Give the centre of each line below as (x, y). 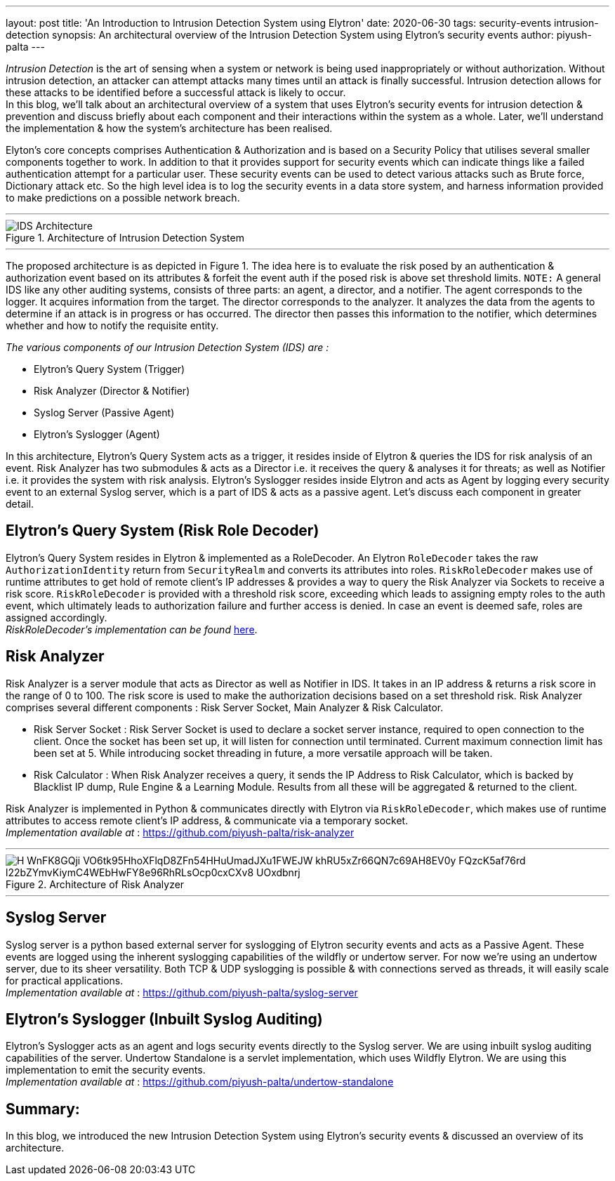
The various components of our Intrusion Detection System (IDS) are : (167, 347)
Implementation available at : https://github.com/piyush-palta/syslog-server (182, 992)
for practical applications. (65, 980)
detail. (20, 504)
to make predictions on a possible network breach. (123, 198)
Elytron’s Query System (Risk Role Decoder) (163, 531)
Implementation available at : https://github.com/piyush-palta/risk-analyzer (180, 832)
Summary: (43, 1109)
